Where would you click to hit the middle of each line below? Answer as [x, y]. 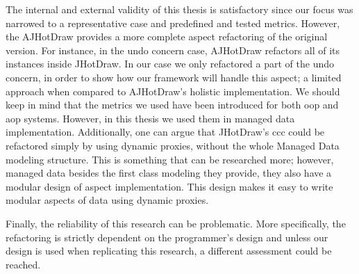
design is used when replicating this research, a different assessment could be [169, 251]
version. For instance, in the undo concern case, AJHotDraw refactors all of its [173, 50]
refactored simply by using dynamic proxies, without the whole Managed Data [173, 145]
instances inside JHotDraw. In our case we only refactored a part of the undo [170, 64]
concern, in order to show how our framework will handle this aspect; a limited [174, 77]
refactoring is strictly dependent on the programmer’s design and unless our [167, 237]
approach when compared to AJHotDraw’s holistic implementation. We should [173, 91]
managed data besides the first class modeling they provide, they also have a [169, 173]
